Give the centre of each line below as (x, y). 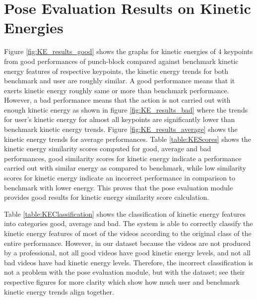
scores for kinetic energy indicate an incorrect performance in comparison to (120, 178)
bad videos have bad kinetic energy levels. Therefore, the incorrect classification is (128, 262)
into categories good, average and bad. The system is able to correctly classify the (128, 223)
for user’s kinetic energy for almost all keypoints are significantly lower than (120, 119)
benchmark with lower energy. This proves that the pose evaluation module (119, 187)
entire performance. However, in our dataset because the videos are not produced (128, 243)
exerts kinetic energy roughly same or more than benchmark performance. (117, 90)
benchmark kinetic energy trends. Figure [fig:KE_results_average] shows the (121, 129)
